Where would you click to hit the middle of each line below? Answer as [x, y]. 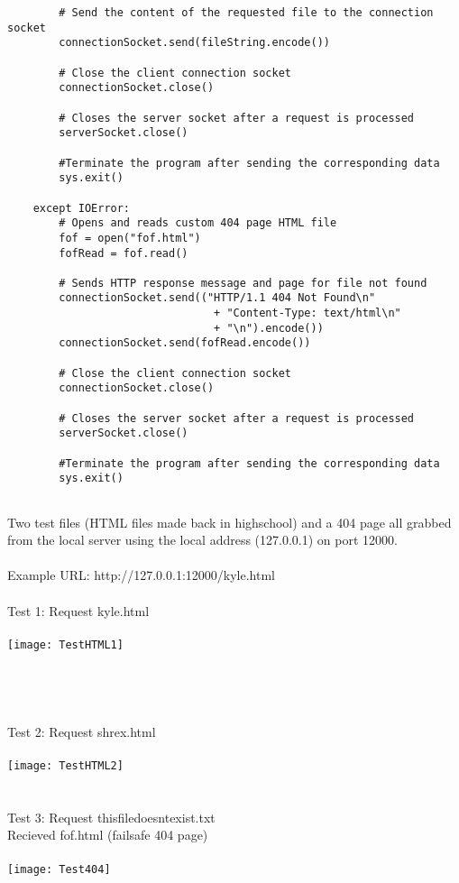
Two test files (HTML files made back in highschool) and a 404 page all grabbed [229, 522]
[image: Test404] [59, 869]
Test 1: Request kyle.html [78, 610]
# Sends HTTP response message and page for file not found [243, 283]
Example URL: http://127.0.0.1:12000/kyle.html [141, 575]
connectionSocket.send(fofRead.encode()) [185, 343]
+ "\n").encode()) [269, 328]
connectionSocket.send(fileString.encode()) [194, 43]
